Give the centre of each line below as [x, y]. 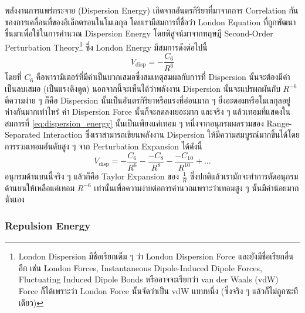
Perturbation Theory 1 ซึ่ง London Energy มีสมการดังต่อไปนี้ [106, 46]
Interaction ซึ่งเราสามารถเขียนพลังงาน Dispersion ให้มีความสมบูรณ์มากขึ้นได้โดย [171, 134]
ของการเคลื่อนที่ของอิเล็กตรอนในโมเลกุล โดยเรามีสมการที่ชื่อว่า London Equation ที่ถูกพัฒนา [150, 21]
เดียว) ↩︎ [31, 302]
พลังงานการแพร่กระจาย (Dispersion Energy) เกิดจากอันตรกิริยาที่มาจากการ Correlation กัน [152, 10]
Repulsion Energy [48, 225]
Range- [279, 123]
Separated [23, 134]
